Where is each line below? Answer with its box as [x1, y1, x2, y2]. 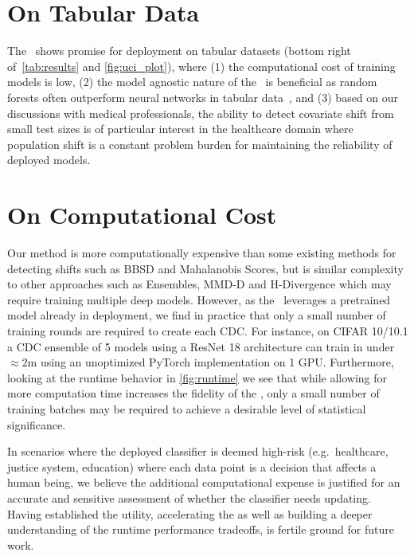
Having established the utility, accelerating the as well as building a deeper [7, 505, 373, 522]
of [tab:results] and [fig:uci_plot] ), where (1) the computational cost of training [7, 57, 396, 74]
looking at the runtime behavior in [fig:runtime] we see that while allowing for [7, 369, 388, 386]
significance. [7, 416, 66, 433]
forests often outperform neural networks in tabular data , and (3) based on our [7, 88, 399, 105]
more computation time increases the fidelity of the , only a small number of [7, 385, 380, 401]
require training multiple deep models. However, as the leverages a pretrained [7, 291, 391, 307]
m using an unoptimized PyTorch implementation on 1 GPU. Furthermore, [27, 354, 394, 370]
